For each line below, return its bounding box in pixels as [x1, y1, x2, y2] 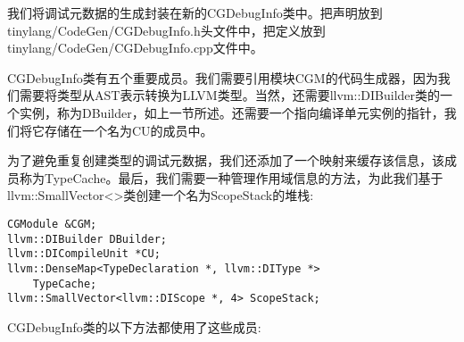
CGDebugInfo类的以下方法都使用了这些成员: [7, 317, 261, 336]
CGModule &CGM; [7, 217, 97, 230]
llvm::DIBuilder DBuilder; [7, 232, 167, 246]
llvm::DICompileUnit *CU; [7, 247, 161, 261]
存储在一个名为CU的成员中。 [44, 121, 213, 139]
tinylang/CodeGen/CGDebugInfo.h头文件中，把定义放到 [7, 21, 326, 39]
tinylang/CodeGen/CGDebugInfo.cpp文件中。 [7, 38, 263, 57]
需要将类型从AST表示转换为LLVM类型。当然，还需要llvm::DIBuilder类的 [19, 86, 441, 104]
